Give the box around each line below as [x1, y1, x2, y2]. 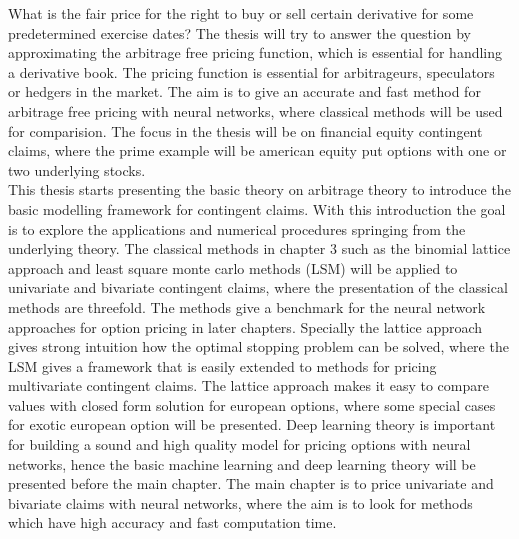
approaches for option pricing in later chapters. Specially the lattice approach [8, 316, 483, 337]
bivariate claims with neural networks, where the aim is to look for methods [8, 492, 473, 513]
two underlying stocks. [8, 159, 146, 180]
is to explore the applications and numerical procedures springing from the [8, 218, 466, 239]
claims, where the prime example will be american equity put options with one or [8, 140, 507, 161]
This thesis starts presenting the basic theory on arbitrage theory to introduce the [8, 179, 511, 200]
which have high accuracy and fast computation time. [8, 512, 337, 533]
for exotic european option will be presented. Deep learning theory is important [8, 414, 496, 435]
